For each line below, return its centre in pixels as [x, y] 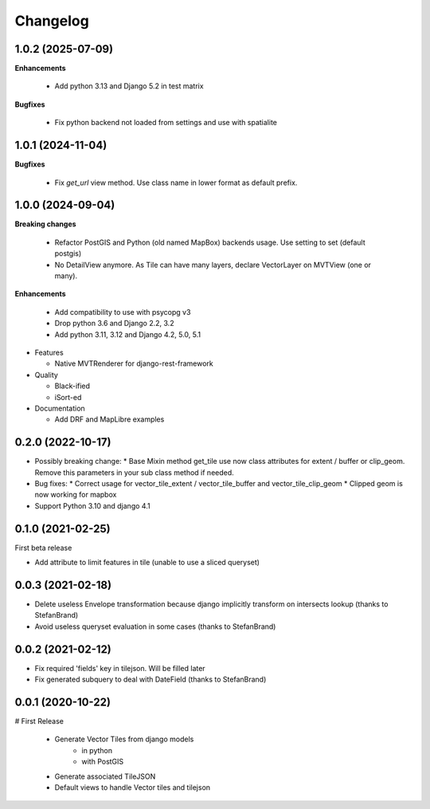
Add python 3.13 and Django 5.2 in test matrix [129, 86]
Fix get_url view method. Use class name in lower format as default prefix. [176, 183]
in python [97, 750]
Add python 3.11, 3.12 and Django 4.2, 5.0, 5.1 [128, 334]
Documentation [60, 408]
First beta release [43, 548]
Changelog [52, 21]
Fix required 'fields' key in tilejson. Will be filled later [120, 668]
